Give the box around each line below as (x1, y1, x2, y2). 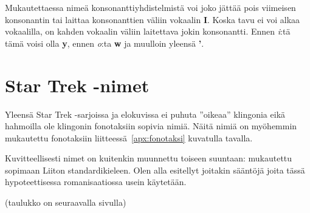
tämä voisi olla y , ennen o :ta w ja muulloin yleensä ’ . (5, 36, 204, 49)
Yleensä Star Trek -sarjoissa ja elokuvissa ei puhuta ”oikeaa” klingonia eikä (5, 107, 286, 120)
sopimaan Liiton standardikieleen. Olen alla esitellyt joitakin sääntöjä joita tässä (5, 163, 305, 176)
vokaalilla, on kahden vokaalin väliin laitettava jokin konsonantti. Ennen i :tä (5, 25, 291, 38)
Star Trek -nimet (5, 72, 150, 97)
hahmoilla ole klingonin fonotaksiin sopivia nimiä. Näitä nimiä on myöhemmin (5, 120, 297, 132)
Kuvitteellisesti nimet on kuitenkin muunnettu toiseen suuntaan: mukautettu (5, 152, 292, 164)
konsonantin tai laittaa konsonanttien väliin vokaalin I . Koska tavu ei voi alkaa (5, 13, 300, 25)
